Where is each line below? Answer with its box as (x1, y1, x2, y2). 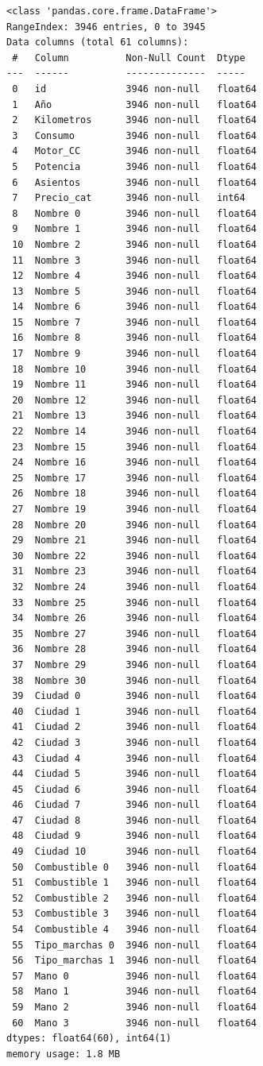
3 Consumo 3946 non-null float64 (12, 129, 257, 141)
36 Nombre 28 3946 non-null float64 (12, 643, 257, 655)
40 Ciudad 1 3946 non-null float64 (12, 705, 257, 717)
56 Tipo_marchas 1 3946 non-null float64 (12, 955, 257, 967)
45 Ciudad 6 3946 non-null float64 (12, 783, 257, 795)
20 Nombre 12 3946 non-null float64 (12, 394, 257, 406)
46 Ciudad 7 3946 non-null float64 (12, 799, 257, 811)
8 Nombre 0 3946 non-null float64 (12, 207, 257, 219)
